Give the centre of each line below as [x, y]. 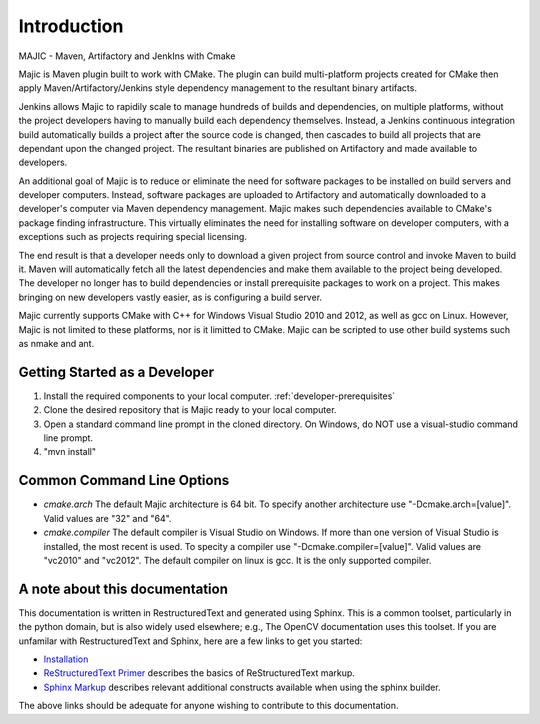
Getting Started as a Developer [116, 371]
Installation [66, 659]
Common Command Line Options [124, 480]
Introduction [71, 26]
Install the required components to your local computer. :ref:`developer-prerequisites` [219, 396]
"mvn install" [70, 452]
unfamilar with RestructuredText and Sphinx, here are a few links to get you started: [190, 641]
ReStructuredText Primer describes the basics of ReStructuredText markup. [199, 673]
